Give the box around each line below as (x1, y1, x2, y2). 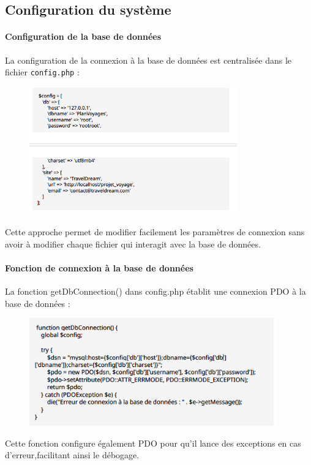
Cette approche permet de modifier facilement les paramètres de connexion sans (5, 225, 305, 238)
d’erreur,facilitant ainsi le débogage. (5, 448, 140, 461)
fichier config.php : (5, 66, 80, 78)
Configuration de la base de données (5, 30, 162, 43)
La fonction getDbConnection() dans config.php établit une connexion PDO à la (5, 284, 306, 297)
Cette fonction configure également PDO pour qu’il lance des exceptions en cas (5, 436, 301, 449)
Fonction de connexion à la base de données (5, 261, 193, 274)
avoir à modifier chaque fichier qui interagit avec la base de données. (5, 237, 261, 250)
